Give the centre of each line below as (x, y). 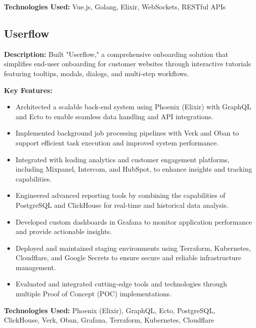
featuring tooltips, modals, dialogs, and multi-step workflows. (97, 73)
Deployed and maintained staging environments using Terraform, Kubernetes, (133, 248)
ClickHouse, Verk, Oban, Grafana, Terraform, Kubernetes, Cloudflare (109, 320)
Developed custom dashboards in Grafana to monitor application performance (134, 221)
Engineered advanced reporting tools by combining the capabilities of (120, 195)
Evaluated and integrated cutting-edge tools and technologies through (121, 284)
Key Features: (28, 90)
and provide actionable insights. (64, 231)
